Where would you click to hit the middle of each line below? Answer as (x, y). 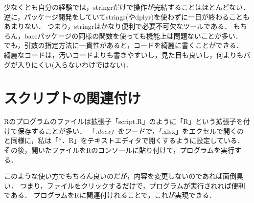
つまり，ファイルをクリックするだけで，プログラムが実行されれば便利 (132, 185)
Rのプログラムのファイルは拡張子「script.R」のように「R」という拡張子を (124, 121)
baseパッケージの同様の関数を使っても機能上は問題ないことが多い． (133, 35)
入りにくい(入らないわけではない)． (75, 64)
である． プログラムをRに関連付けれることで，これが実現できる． (110, 195)
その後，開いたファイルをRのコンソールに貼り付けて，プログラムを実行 (119, 150)
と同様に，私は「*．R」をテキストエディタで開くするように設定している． (124, 140)
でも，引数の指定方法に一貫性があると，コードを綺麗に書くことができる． (124, 45)
